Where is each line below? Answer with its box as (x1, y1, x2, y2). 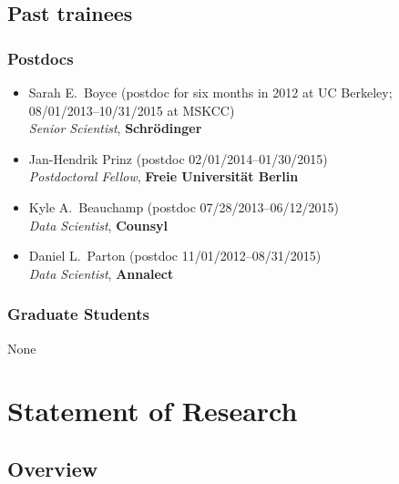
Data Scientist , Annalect (28, 263, 174, 283)
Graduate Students (7, 303, 149, 325)
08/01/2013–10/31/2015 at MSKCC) (28, 100, 235, 119)
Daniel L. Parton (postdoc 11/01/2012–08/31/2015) (28, 246, 322, 265)
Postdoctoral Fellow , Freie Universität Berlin (28, 167, 299, 186)
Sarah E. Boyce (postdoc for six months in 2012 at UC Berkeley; (28, 83, 393, 101)
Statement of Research (7, 392, 298, 429)
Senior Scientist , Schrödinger (28, 118, 202, 138)
